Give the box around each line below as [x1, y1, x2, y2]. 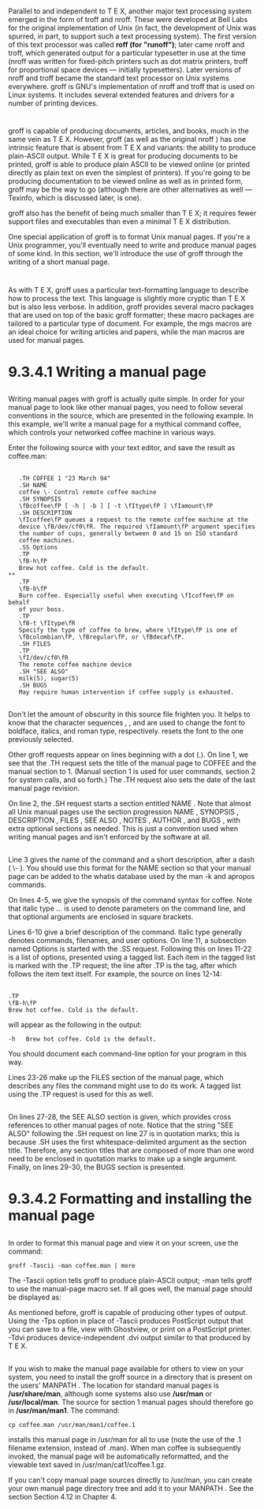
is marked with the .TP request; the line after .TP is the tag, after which [8, 961, 237, 971]
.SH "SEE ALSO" [18, 667, 69, 676]
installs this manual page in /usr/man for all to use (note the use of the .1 [8, 1435, 242, 1444]
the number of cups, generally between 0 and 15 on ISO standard [18, 529, 238, 538]
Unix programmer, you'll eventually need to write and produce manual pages [8, 240, 257, 250]
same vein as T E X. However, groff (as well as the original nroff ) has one [8, 135, 247, 144]
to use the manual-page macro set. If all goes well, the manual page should [8, 1284, 253, 1293]
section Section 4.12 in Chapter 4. [8, 1492, 117, 1502]
